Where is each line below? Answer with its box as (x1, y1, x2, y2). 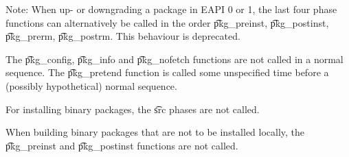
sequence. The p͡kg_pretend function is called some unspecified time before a (5, 65, 329, 80)
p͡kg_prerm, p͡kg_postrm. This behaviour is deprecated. (5, 29, 240, 43)
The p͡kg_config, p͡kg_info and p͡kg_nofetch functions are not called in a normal (5, 51, 344, 66)
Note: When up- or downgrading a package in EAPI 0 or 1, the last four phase (5, 2, 337, 16)
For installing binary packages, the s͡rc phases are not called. (5, 101, 260, 116)
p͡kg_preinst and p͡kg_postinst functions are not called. (5, 138, 238, 152)
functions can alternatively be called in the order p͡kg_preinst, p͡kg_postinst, (5, 15, 329, 29)
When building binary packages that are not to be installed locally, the (5, 125, 305, 139)
